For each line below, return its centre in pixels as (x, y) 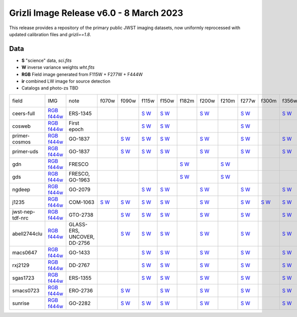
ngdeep (21, 189)
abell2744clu (27, 233)
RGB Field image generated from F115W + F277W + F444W (82, 74)
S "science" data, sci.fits (47, 60)
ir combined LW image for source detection (66, 81)
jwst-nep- (24, 212)
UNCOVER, (82, 236)
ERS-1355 (80, 278)
